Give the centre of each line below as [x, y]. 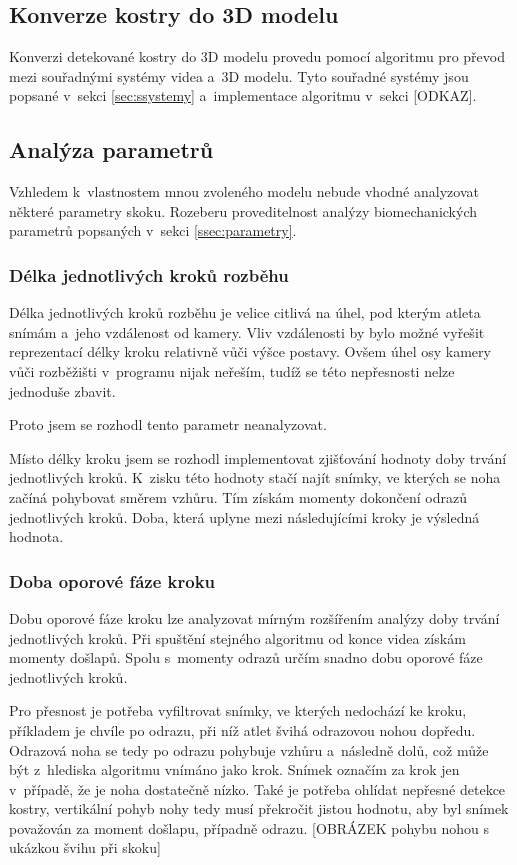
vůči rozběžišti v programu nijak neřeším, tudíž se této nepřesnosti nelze [232, 370]
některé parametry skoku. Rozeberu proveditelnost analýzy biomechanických [243, 210]
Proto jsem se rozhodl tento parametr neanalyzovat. [168, 424]
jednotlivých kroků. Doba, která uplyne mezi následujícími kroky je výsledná [244, 516]
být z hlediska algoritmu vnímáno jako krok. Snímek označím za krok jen [234, 769]
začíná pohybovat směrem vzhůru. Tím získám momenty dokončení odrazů [238, 496]
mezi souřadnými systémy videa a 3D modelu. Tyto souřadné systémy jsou [239, 75]
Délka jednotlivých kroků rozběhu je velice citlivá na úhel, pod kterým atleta [245, 312]
